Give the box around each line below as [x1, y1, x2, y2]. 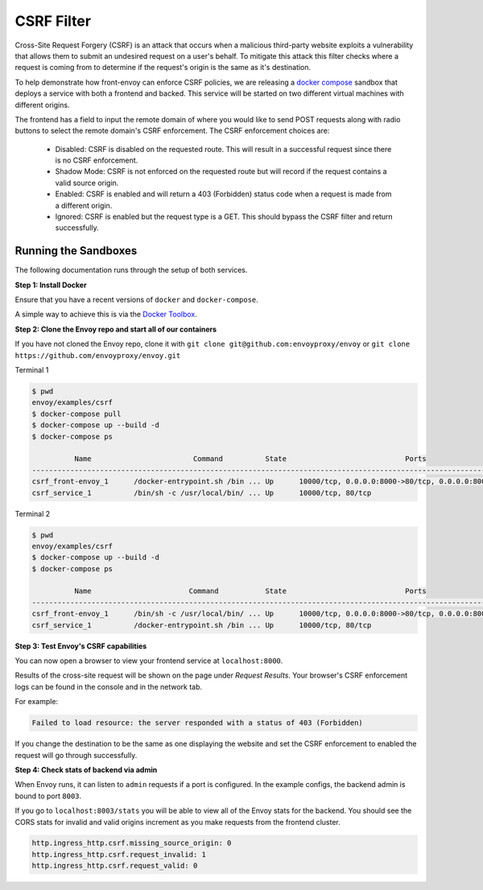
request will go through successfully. [14, 750, 138, 760]
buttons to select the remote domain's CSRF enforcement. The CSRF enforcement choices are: [14, 126, 330, 136]
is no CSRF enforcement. [55, 155, 138, 165]
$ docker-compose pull [31, 409, 122, 418]
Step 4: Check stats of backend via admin [14, 764, 158, 774]
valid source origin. [55, 178, 119, 187]
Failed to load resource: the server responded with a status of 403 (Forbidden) [31, 719, 364, 727]
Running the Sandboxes [14, 244, 138, 258]
